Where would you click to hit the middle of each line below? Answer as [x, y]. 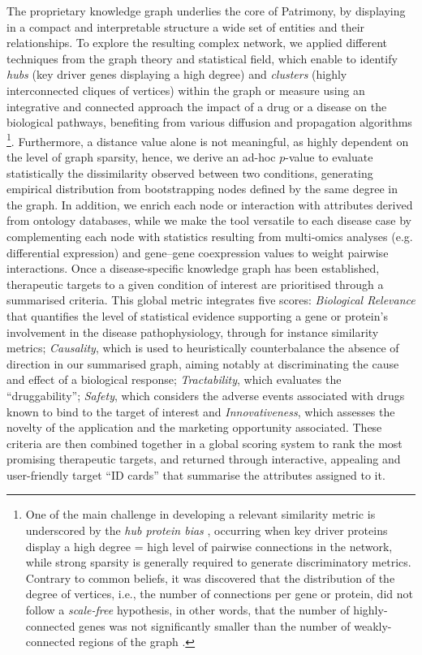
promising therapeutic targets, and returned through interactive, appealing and [204, 459]
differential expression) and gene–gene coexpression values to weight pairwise [198, 252]
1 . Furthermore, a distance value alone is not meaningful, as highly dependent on [208, 140]
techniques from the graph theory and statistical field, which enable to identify [202, 58]
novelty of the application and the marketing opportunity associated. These [194, 427]
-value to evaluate [329, 157]
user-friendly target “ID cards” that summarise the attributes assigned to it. [196, 474]
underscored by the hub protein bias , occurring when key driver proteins [207, 530]
